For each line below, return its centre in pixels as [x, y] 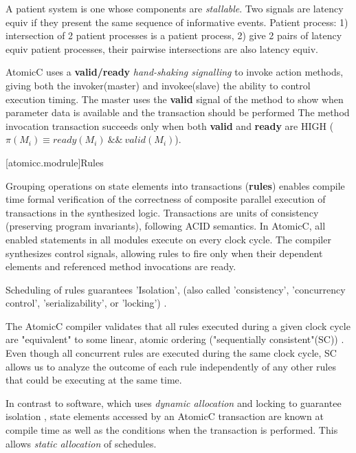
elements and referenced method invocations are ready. [121, 266]
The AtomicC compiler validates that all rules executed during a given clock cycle [178, 325]
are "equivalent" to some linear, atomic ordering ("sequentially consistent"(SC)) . [175, 339]
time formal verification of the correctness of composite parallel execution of [166, 199]
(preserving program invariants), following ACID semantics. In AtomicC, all [166, 226]
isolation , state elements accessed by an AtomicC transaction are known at [165, 416]
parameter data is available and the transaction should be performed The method [178, 112]
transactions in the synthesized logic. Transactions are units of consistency [162, 212]
